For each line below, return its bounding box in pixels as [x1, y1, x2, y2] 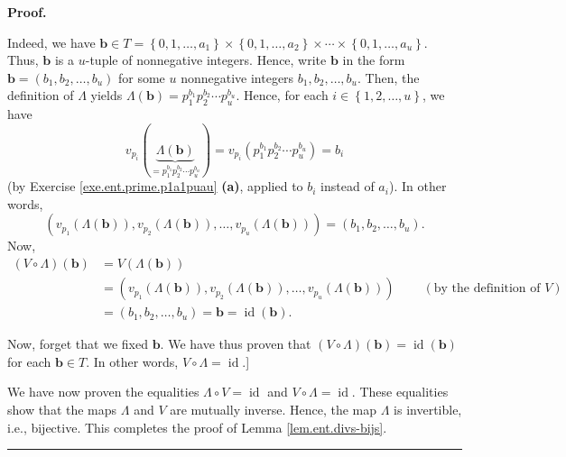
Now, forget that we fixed [7, 334, 148, 353]
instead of [320, 177, 375, 196]
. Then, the [357, 68, 420, 87]
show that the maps [7, 399, 117, 418]
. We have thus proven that [160, 334, 311, 353]
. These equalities [351, 382, 449, 401]
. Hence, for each [236, 86, 329, 105]
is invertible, [394, 399, 462, 418]
